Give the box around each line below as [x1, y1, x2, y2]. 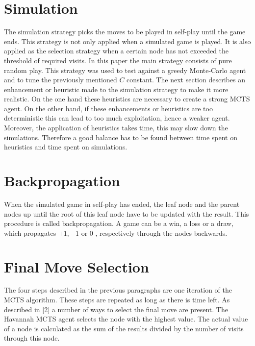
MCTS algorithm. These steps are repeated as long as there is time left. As [4, 295, 230, 305]
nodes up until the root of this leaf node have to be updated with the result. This [4, 208, 249, 219]
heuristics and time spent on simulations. [4, 142, 127, 152]
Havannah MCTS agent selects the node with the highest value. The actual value [4, 314, 248, 324]
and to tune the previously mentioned [4, 74, 117, 85]
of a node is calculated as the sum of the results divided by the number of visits [4, 323, 244, 333]
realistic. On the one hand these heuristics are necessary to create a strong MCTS [4, 94, 250, 104]
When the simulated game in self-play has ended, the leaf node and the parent [4, 198, 240, 209]
